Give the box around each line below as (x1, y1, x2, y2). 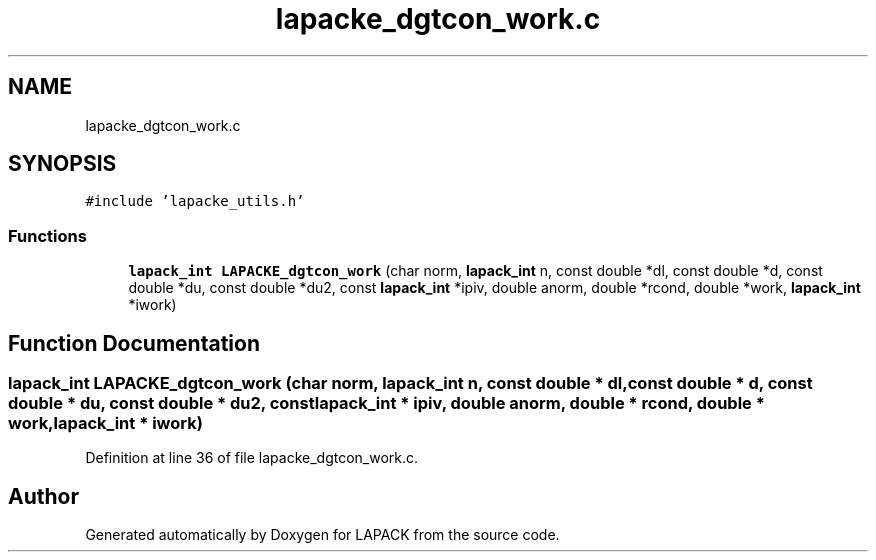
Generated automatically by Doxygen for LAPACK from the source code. (85, 526, 560, 544)
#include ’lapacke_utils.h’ (85, 193, 305, 210)
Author (8, 483, 79, 509)
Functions (8, 225, 87, 246)
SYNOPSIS (8, 151, 117, 177)
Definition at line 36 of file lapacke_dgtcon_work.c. (85, 449, 419, 467)
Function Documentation (8, 330, 260, 356)
